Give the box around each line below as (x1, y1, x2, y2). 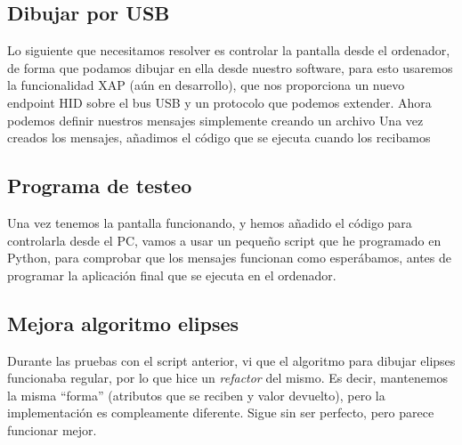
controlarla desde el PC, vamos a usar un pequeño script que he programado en (7, 231, 442, 249)
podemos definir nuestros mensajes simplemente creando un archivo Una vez (7, 110, 424, 129)
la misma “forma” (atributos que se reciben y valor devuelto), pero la (7, 385, 385, 404)
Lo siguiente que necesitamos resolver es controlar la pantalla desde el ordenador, (7, 41, 450, 60)
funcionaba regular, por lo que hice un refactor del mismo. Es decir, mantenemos (7, 368, 449, 387)
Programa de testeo (7, 172, 192, 199)
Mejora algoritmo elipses (7, 309, 239, 336)
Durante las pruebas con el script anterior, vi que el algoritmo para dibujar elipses (7, 351, 456, 369)
